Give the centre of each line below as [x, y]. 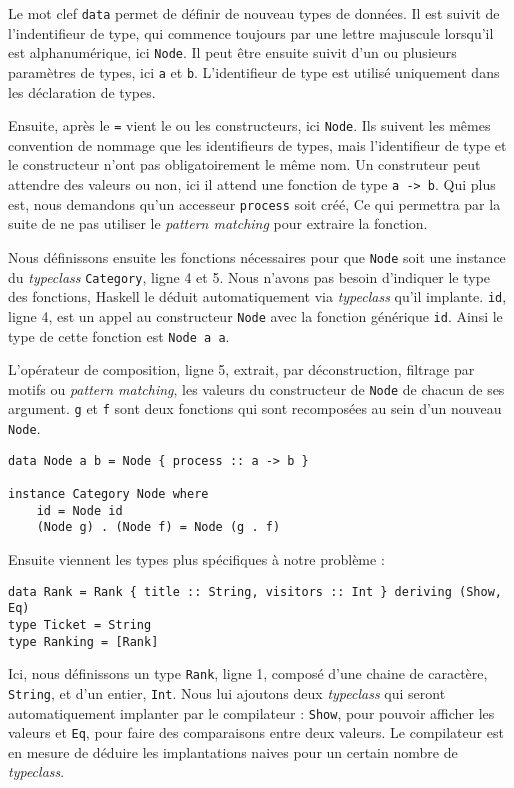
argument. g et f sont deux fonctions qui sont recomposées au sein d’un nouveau [255, 408]
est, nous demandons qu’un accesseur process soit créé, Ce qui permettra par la [254, 203]
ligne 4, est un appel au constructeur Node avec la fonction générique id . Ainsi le [255, 315]
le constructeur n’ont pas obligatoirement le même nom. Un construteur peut [244, 164]
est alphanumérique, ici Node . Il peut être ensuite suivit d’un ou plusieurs [232, 52]
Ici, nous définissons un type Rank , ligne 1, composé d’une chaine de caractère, [248, 673]
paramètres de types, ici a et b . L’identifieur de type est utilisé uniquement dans [254, 71]
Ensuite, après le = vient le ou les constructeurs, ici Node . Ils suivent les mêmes [249, 125]
